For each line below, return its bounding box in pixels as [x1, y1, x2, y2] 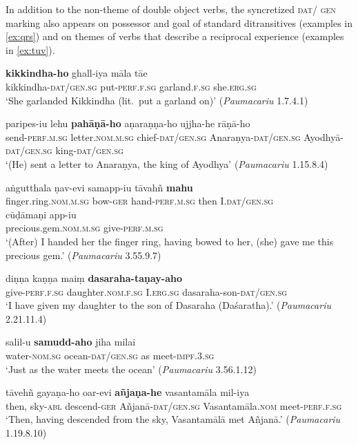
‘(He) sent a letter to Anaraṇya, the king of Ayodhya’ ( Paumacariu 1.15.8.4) [6, 156, 328, 171]
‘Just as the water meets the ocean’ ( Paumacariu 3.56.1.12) [6, 361, 257, 376]
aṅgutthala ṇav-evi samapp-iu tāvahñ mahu [6, 180, 193, 194]
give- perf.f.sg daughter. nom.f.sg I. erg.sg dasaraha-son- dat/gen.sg [6, 284, 288, 299]
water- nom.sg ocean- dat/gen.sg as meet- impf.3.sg [6, 348, 215, 363]
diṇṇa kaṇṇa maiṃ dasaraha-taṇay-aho [6, 271, 183, 285]
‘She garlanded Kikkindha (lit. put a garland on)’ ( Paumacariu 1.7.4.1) [6, 93, 308, 107]
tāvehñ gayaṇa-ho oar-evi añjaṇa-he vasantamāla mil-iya [6, 385, 250, 399]
